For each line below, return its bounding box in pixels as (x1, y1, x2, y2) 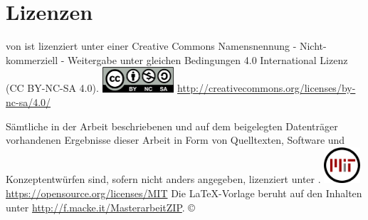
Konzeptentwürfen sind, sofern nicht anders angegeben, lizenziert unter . (6, 172, 321, 187)
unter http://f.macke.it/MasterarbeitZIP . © (6, 199, 195, 214)
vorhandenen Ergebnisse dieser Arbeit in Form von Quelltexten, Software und (6, 132, 345, 147)
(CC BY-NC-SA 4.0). (6, 80, 99, 95)
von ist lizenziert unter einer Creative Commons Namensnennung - (6, 38, 297, 53)
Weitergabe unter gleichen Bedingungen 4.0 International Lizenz (68, 52, 348, 67)
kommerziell (6, 52, 58, 67)
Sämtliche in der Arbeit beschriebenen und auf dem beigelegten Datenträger (6, 118, 338, 133)
